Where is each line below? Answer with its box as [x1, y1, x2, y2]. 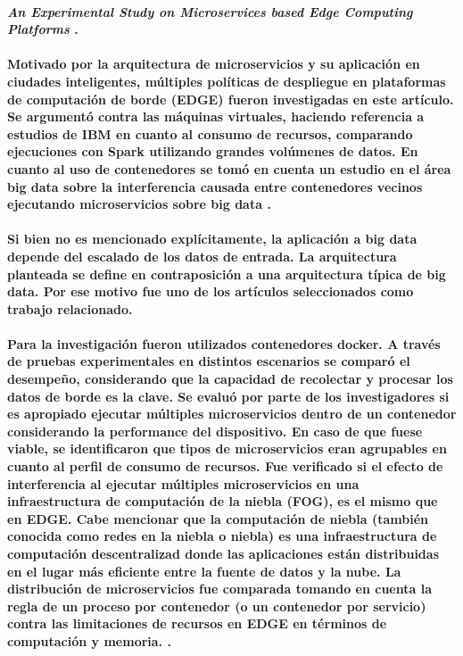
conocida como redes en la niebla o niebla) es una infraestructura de [7, 527, 437, 545]
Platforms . [7, 20, 79, 38]
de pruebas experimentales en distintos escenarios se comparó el [7, 352, 410, 370]
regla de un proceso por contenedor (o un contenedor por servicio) [7, 596, 426, 615]
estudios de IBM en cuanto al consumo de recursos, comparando [7, 124, 413, 143]
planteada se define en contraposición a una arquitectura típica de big [7, 264, 446, 283]
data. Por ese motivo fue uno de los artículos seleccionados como [7, 282, 414, 301]
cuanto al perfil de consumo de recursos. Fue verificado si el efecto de [7, 457, 443, 476]
